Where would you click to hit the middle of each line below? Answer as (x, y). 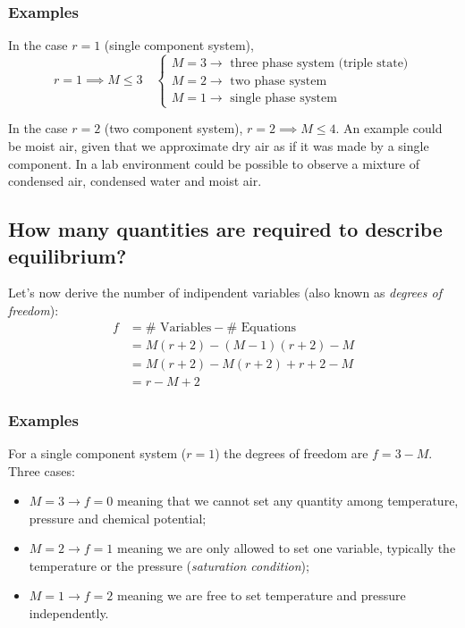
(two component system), (173, 128)
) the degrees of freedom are (292, 452)
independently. (69, 613)
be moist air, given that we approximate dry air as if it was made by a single (219, 146)
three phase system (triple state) (319, 64)
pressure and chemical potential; (118, 518)
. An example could (389, 128)
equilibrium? (68, 255)
